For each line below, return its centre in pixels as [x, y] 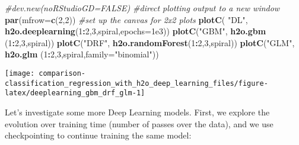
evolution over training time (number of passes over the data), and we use [139, 123]
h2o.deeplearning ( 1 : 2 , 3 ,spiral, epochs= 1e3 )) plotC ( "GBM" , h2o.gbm [136, 31]
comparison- [62, 73]
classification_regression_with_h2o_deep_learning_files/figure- [136, 83]
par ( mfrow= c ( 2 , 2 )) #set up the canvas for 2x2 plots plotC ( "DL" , [126, 19]
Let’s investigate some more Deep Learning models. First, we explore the [137, 112]
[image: [20, 73]
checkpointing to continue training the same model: [98, 135]
